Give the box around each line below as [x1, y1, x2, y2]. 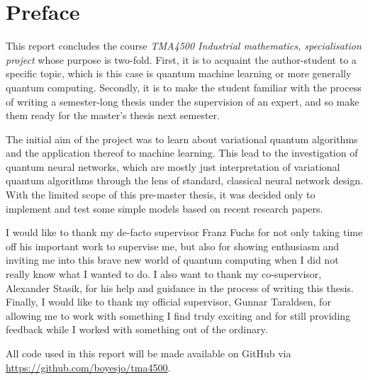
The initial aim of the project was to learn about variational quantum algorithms [6, 131, 358, 146]
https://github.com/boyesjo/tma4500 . [6, 359, 171, 374]
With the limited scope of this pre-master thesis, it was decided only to [6, 187, 316, 202]
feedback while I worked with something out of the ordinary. [6, 322, 268, 337]
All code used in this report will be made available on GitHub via [6, 346, 291, 360]
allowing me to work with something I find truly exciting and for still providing [6, 308, 351, 323]
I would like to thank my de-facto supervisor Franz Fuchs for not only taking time [6, 225, 363, 240]
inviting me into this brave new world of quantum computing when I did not [6, 252, 339, 267]
